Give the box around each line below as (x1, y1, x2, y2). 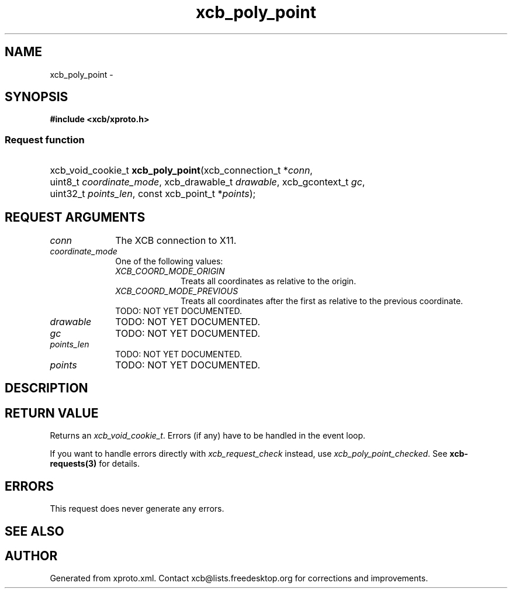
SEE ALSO (5, 523, 64, 539)
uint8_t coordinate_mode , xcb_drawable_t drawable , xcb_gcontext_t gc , (50, 176, 365, 188)
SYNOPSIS (5, 89, 68, 105)
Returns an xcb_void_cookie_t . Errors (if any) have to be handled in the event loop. (50, 430, 366, 441)
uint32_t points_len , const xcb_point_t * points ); (50, 188, 256, 200)
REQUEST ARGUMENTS (5, 209, 146, 225)
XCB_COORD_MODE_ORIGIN (115, 266, 225, 277)
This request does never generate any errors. (50, 504, 224, 514)
